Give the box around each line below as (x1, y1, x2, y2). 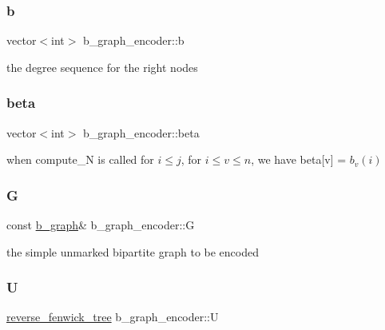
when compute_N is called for (6, 151, 154, 168)
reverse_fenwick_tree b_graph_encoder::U (6, 308, 219, 325)
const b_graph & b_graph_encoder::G (6, 217, 195, 233)
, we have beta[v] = (251, 151, 347, 168)
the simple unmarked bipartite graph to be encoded (6, 243, 259, 260)
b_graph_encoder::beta (83, 124, 200, 141)
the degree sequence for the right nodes (6, 58, 198, 75)
